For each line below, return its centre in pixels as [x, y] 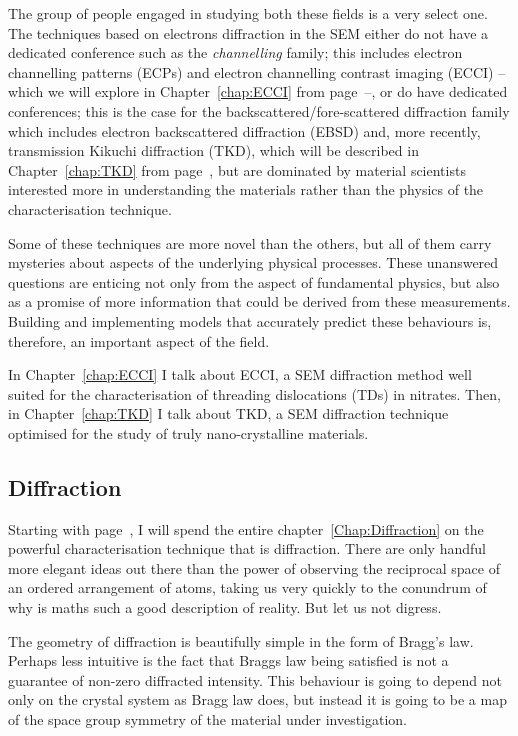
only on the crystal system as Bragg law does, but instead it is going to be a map [257, 699]
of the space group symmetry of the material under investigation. [207, 719]
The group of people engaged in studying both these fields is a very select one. [248, 13]
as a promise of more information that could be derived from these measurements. [259, 301]
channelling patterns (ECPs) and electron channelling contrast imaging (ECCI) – [257, 71]
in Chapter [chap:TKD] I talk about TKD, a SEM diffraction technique [228, 413]
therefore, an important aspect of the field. [139, 340]
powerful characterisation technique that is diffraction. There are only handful [247, 548]
